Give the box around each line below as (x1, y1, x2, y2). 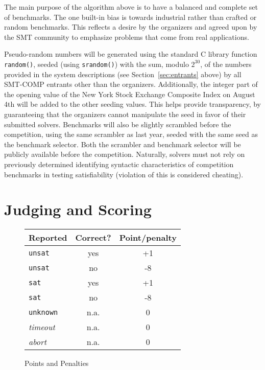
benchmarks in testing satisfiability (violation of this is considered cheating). (4, 169, 244, 179)
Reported (29, 232, 67, 244)
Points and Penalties (25, 358, 89, 368)
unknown (29, 308, 58, 316)
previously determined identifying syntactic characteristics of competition (4, 158, 234, 169)
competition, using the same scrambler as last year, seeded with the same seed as (4, 129, 258, 140)
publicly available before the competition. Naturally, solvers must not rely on (4, 149, 245, 159)
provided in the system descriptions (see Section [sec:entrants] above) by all (4, 68, 242, 79)
